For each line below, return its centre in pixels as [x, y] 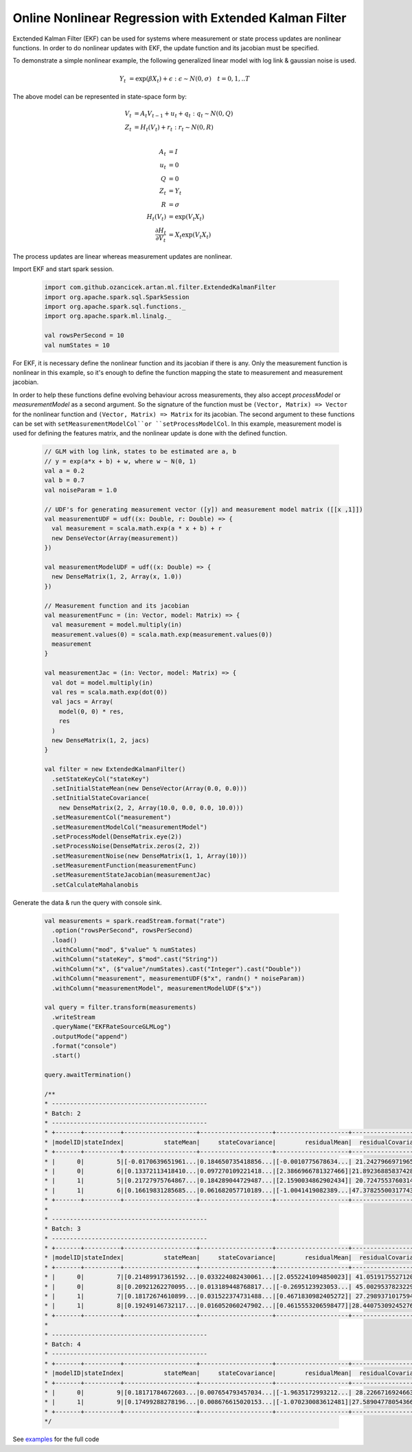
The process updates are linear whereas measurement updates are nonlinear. [123, 256]
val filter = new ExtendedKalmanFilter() [115, 769]
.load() [65, 940]
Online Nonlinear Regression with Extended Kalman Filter [180, 18]
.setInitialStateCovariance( [101, 798]
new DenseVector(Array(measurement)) [115, 538]
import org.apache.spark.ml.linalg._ [108, 316]
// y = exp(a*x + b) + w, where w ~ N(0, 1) [121, 461]
